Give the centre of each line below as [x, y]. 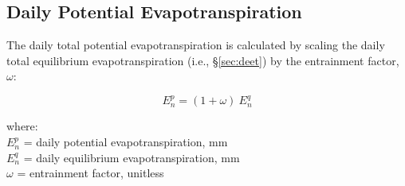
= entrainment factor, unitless [90, 173]
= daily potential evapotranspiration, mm [126, 142]
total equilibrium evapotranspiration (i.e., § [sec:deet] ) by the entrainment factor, [203, 60]
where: [22, 126]
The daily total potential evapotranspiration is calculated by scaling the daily [196, 45]
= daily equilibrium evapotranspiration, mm [132, 157]
